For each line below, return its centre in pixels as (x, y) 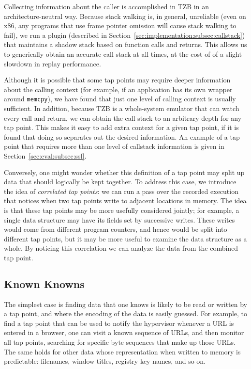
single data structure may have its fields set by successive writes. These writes (119, 219)
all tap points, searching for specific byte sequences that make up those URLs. (120, 342)
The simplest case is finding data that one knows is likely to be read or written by (125, 304)
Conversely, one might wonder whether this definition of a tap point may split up (124, 172)
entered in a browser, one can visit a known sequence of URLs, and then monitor (124, 332)
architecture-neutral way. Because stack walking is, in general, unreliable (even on (125, 16)
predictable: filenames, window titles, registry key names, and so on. (105, 361)
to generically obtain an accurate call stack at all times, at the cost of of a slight (123, 54)
